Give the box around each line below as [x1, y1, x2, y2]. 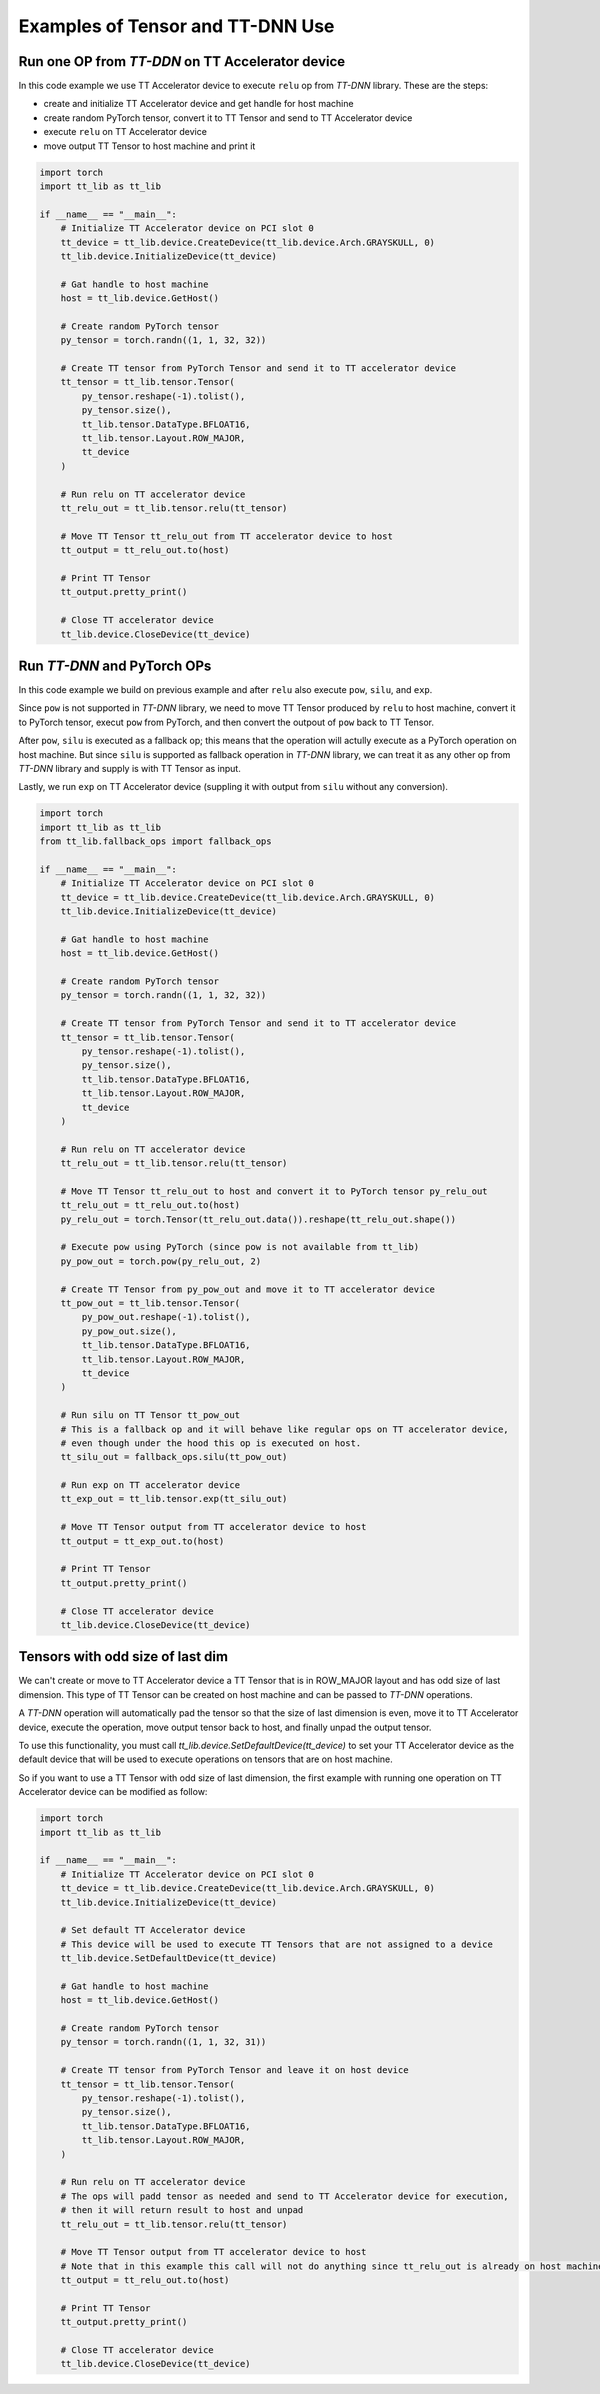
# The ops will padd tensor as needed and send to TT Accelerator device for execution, [60, 2190, 509, 2202]
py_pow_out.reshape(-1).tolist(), [81, 1311, 251, 1323]
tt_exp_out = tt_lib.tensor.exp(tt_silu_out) [60, 1493, 288, 1505]
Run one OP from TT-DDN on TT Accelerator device [18, 53, 346, 70]
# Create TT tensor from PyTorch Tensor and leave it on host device [60, 2065, 409, 2076]
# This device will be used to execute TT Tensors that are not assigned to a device [60, 1938, 494, 1950]
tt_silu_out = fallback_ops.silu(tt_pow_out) [60, 1451, 288, 1463]
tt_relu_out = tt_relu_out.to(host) [60, 1200, 240, 1211]
